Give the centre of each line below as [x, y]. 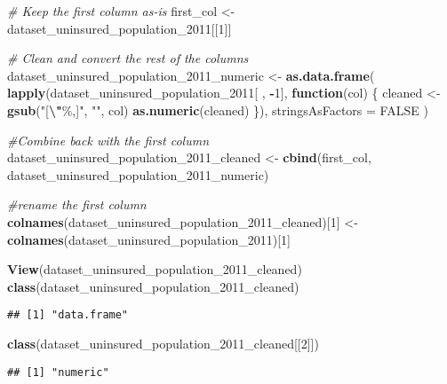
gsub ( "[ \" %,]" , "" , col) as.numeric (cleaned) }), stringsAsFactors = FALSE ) [218, 110]
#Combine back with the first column [108, 140]
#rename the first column [77, 204]
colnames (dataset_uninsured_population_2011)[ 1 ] [149, 239]
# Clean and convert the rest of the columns [128, 58]
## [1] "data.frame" [68, 315]
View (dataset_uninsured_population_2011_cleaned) [155, 269]
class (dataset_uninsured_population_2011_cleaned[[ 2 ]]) [163, 343]
